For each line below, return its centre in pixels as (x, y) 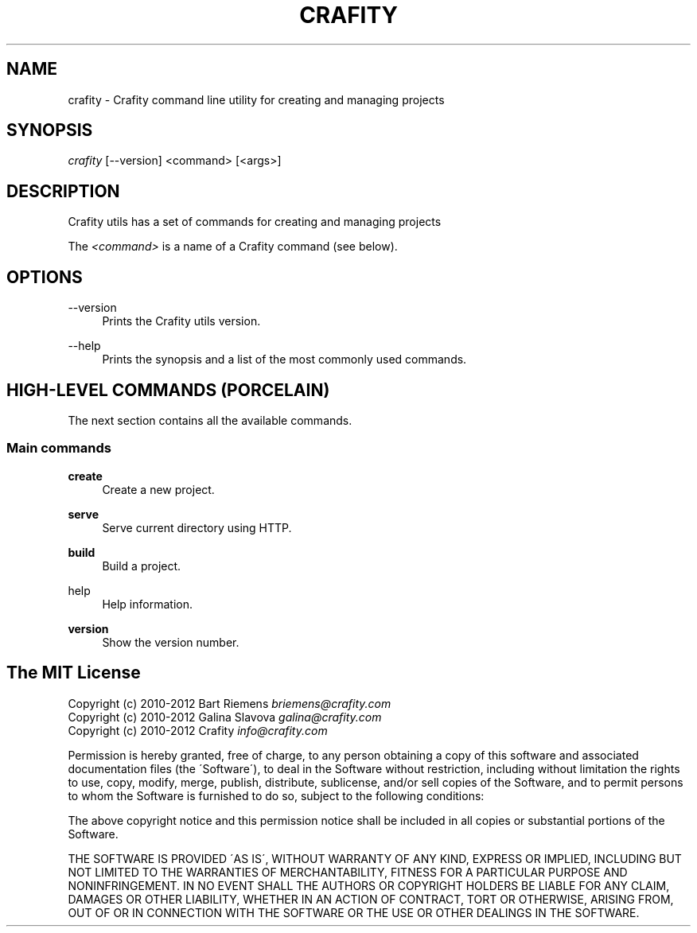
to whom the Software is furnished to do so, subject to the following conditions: (276, 795)
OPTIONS (45, 277)
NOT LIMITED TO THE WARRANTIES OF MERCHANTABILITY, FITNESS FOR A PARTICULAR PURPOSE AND (348, 872)
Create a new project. (158, 489)
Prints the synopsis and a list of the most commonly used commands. (284, 360)
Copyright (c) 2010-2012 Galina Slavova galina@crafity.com (225, 717)
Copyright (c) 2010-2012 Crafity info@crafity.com (198, 730)
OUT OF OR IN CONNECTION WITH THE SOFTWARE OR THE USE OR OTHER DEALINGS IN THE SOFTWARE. (354, 912)
